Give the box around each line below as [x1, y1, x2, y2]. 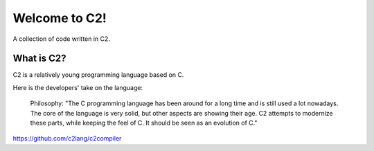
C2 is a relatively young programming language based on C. [12, 71, 184, 79]
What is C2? [12, 53, 66, 64]
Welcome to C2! [12, 10, 107, 26]
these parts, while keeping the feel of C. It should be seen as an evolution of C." [30, 118, 258, 127]
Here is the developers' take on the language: [12, 83, 143, 91]
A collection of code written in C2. [12, 35, 111, 43]
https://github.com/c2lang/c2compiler [12, 134, 122, 143]
